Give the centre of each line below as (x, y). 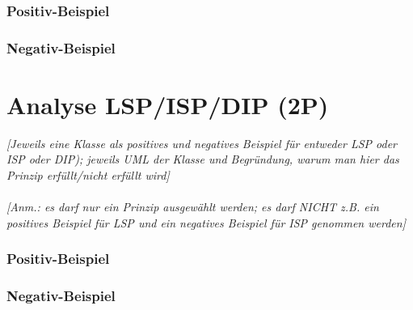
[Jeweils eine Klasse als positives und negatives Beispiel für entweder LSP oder (202, 143)
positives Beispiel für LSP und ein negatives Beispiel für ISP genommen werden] (206, 222)
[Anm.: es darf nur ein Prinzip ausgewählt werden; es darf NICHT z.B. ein (193, 207)
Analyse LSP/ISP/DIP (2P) (168, 104)
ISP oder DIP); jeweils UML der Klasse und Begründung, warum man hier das (203, 159)
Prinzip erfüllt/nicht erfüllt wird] (88, 175)
